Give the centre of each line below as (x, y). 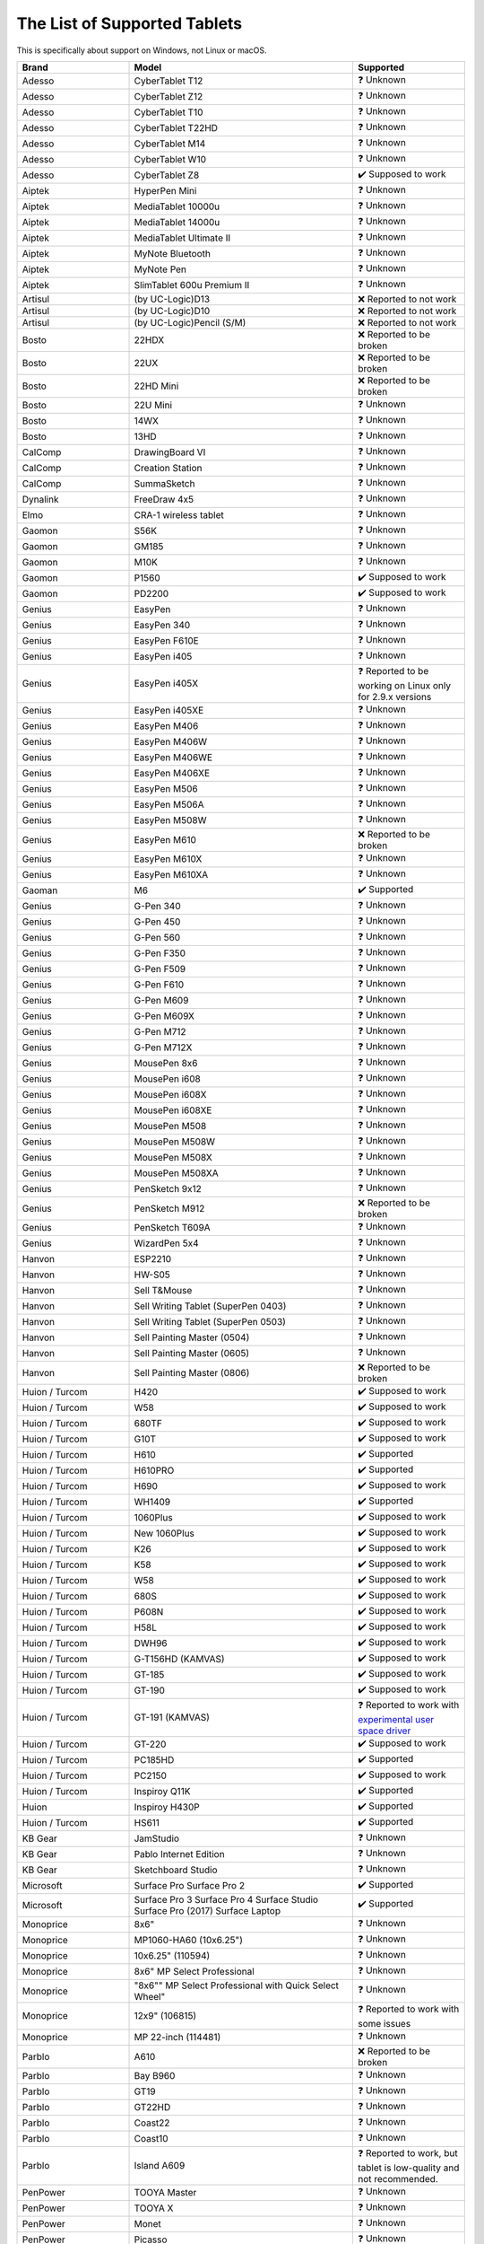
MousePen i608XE (173, 1110)
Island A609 (160, 2166)
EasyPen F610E (166, 641)
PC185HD (154, 1760)
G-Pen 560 (157, 938)
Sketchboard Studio (176, 1870)
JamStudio (156, 1838)
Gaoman (40, 890)
